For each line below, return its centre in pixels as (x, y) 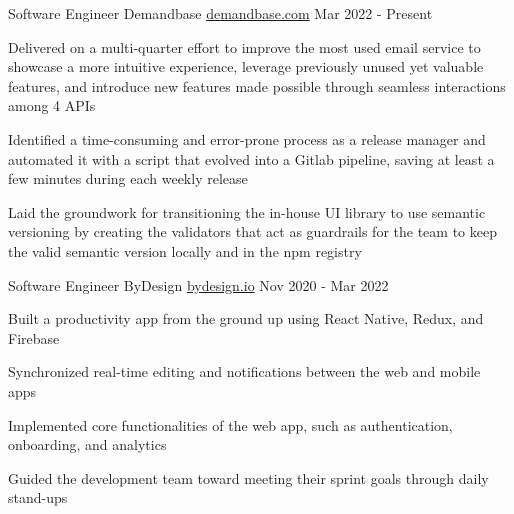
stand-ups (38, 497)
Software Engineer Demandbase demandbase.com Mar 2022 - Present (220, 13)
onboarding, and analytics (87, 444)
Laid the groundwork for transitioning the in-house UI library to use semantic (247, 211)
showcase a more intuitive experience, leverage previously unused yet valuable (246, 66)
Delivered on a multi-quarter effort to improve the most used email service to (244, 46)
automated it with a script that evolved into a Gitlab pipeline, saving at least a (251, 158)
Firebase (34, 337)
